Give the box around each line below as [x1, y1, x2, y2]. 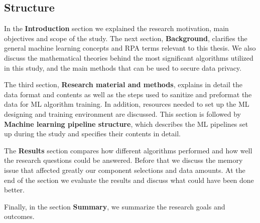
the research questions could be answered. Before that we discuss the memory [4, 155, 243, 165]
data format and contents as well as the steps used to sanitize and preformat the [4, 89, 252, 99]
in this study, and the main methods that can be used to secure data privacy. [4, 62, 241, 73]
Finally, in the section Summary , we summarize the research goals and [4, 201, 225, 211]
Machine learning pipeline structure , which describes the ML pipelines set [4, 118, 248, 129]
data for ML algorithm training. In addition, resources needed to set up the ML [4, 99, 249, 109]
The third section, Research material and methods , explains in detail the [4, 79, 243, 90]
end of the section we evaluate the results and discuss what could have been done [4, 174, 254, 185]
